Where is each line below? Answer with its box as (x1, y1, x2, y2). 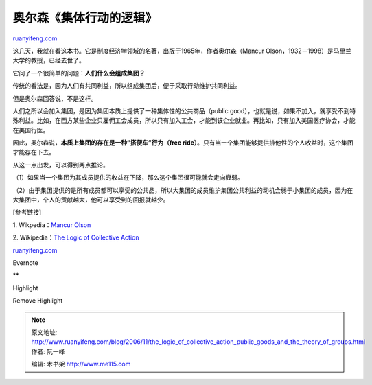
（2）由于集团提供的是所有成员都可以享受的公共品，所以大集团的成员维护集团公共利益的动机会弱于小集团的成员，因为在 (12, 186, 353, 194)
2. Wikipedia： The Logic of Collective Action (12, 233, 140, 242)
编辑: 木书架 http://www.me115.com (31, 360, 131, 369)
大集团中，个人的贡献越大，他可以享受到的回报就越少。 (12, 196, 170, 204)
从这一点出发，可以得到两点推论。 (12, 161, 109, 169)
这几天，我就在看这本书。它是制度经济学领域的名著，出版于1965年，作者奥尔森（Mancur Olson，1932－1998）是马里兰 (12, 47, 352, 55)
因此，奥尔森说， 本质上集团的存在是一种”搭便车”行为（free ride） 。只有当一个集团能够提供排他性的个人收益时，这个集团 (12, 139, 353, 147)
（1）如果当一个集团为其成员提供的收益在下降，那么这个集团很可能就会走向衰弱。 (12, 174, 244, 182)
